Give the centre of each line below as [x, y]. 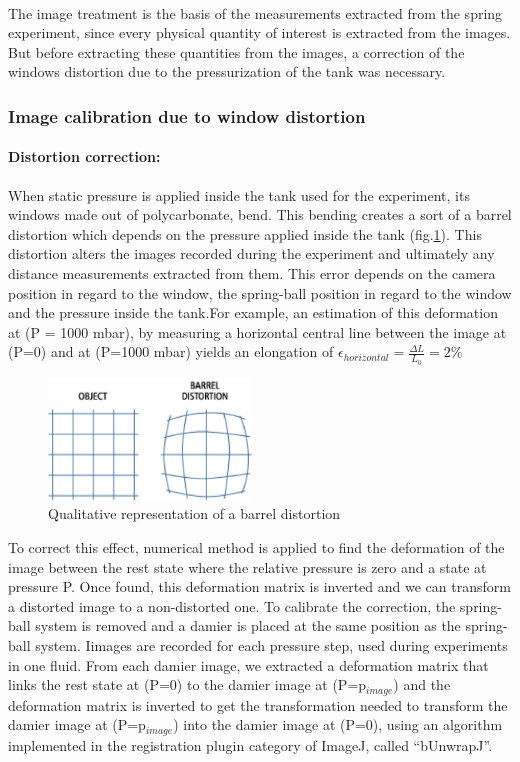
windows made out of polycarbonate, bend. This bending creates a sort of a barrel [260, 214]
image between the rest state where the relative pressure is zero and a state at [247, 566]
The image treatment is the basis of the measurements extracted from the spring [255, 12]
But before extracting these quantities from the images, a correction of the [236, 51]
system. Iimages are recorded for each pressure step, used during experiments [271, 644]
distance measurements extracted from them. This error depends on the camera [252, 272]
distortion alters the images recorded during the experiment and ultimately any [251, 253]
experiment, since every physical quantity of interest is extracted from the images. [259, 32]
